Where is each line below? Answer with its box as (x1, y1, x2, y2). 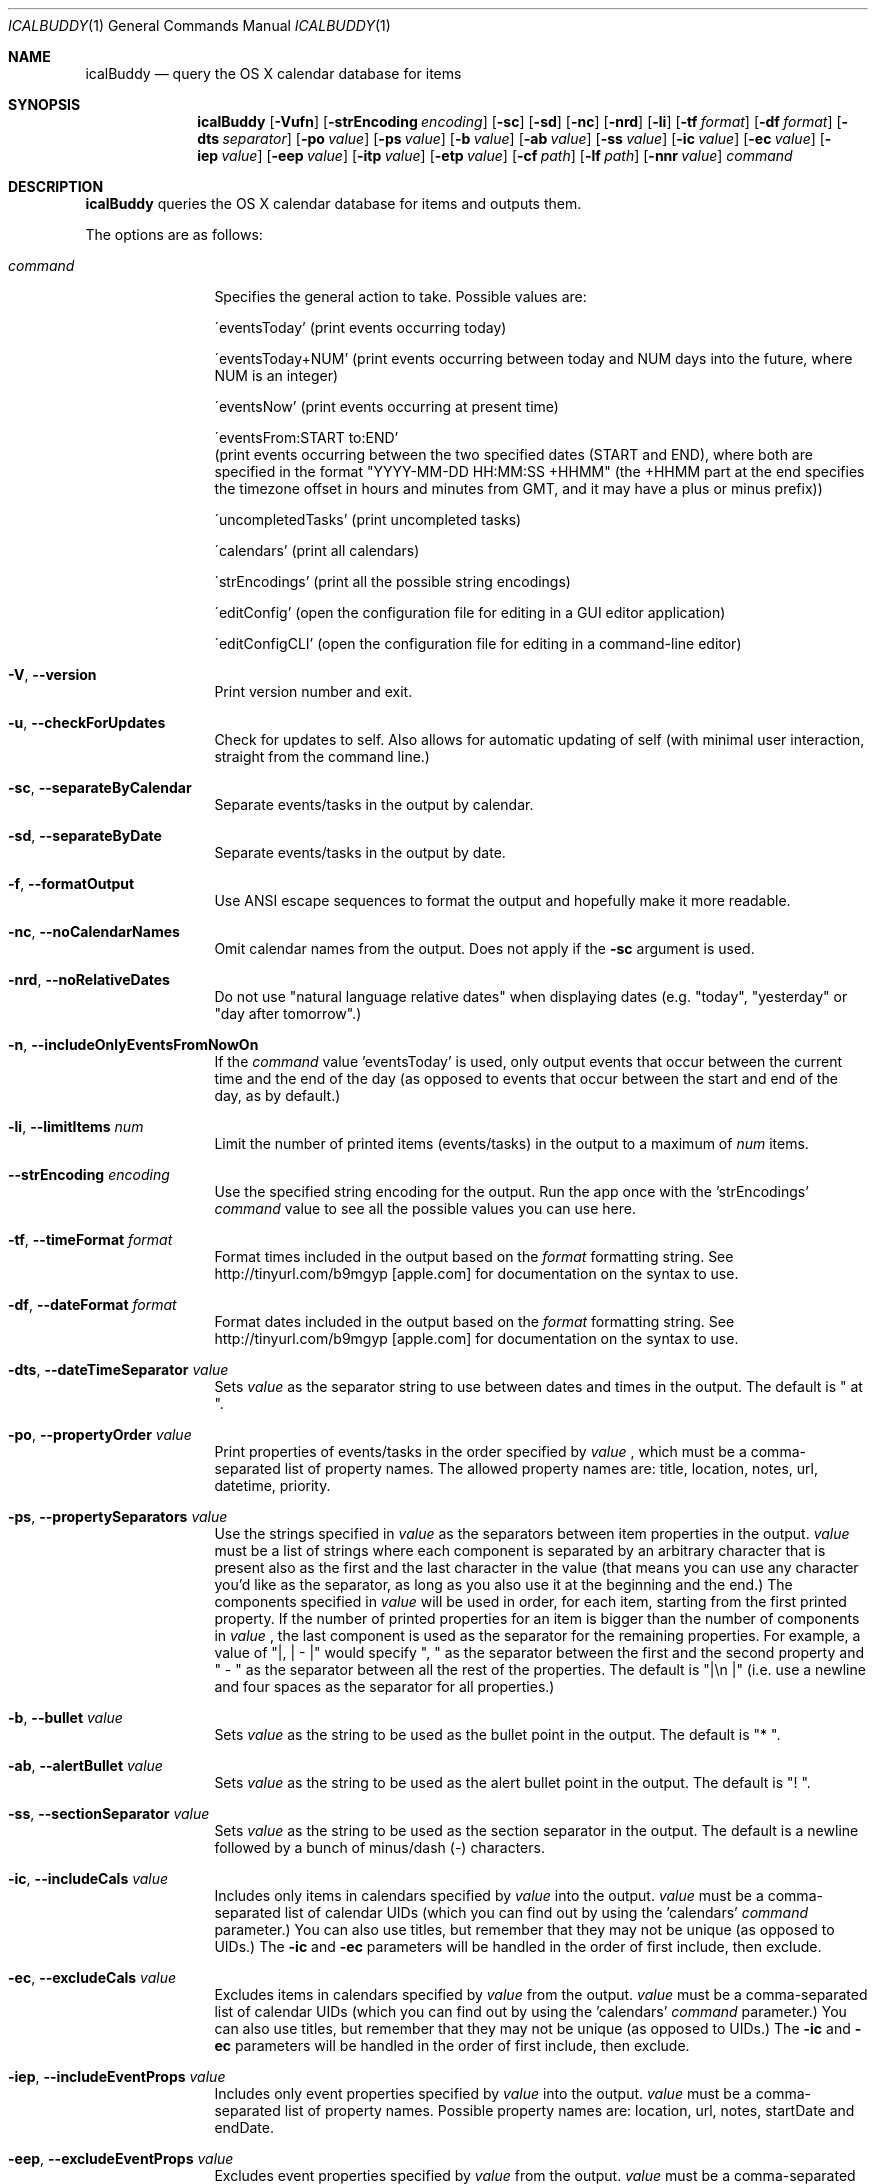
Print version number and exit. (214, 683, 413, 700)
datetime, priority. (214, 1477, 331, 1494)
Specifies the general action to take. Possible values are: (214, 288, 587, 305)
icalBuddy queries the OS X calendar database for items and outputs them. (85, 195, 582, 212)
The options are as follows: (85, 226, 263, 243)
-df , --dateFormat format (8, 1296, 177, 1313)
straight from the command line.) (214, 748, 430, 765)
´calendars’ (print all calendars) (214, 542, 420, 559)
